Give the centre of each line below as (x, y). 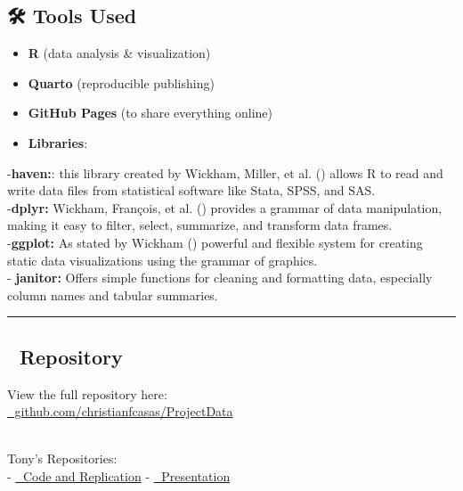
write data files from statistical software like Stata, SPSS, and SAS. (191, 190)
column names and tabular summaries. (113, 295)
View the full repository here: (87, 393)
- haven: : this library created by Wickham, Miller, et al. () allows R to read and (225, 172)
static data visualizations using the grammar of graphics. (162, 260)
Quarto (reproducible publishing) (121, 82)
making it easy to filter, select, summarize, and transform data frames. (200, 225)
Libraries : (58, 142)
